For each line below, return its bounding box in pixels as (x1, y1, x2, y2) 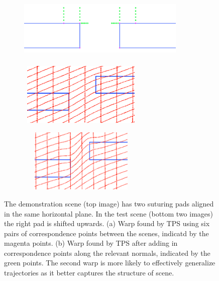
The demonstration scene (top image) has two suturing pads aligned (4, 198, 214, 208)
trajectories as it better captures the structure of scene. (4, 267, 174, 278)
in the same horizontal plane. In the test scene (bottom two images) (4, 208, 213, 219)
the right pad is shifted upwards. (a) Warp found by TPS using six (4, 218, 210, 229)
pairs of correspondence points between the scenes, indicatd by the (4, 228, 209, 238)
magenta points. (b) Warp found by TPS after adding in (4, 238, 178, 248)
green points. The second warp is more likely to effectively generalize (4, 257, 215, 268)
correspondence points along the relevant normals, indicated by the (4, 247, 210, 258)
